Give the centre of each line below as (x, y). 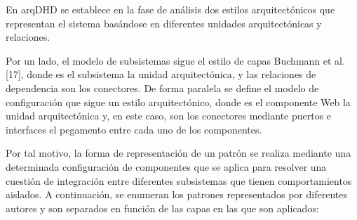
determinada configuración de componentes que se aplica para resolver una (166, 166)
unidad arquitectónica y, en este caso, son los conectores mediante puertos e (169, 116)
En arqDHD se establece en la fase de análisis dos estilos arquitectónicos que (170, 9)
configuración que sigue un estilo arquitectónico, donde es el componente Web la (178, 102)
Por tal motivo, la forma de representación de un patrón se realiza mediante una (178, 153)
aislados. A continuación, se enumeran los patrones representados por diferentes (176, 194)
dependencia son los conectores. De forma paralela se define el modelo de (162, 88)
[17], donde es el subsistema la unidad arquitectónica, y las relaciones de (161, 74)
